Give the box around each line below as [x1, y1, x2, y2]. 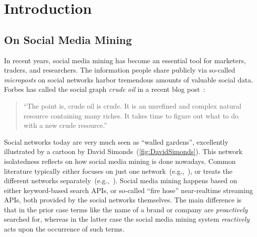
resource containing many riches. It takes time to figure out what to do [23, 110, 239, 120]
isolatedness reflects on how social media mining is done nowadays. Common [4, 156, 236, 166]
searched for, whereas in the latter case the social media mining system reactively [4, 214, 250, 224]
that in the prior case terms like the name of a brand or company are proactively [4, 204, 248, 214]
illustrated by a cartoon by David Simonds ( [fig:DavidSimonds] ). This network [4, 146, 243, 157]
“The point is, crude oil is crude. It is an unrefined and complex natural [23, 100, 242, 111]
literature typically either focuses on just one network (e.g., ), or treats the [4, 165, 233, 176]
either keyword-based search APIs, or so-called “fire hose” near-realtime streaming [4, 185, 253, 195]
